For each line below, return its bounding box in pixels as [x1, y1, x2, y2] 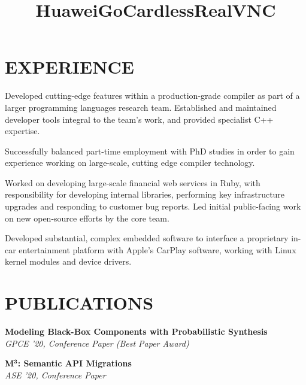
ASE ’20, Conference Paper [5, 368, 106, 381]
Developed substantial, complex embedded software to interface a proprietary [5, 232, 289, 244]
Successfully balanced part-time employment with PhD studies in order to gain [5, 144, 295, 157]
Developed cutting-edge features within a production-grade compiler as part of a [5, 89, 300, 102]
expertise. [5, 125, 40, 137]
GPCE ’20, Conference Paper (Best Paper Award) [5, 337, 189, 349]
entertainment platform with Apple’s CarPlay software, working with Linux [19, 243, 296, 256]
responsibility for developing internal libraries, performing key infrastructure [5, 188, 285, 201]
